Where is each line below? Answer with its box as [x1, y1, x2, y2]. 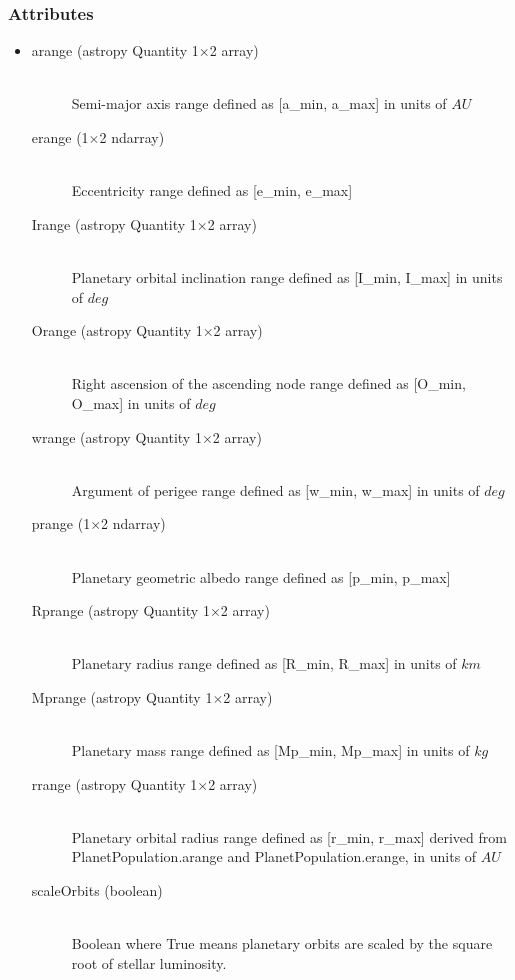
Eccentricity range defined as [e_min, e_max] [71, 180, 353, 201]
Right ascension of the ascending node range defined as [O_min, [71, 373, 466, 394]
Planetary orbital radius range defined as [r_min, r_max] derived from [71, 826, 507, 847]
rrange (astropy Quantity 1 [31, 773, 198, 794]
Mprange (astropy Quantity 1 [31, 686, 213, 707]
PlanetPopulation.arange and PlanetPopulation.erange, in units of [71, 846, 477, 867]
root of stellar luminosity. [71, 952, 227, 973]
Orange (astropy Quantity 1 [31, 320, 203, 341]
